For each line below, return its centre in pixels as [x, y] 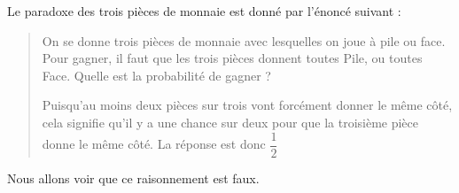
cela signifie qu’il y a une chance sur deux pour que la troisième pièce [230, 122]
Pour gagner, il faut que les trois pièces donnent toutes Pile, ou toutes [232, 58]
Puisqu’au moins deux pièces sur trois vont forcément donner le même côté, [247, 105]
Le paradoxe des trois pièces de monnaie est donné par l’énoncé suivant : [204, 11]
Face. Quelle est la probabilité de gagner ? [156, 75]
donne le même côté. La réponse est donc [154, 144]
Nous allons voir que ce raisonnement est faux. [133, 178]
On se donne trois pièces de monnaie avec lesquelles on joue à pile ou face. [244, 40]
